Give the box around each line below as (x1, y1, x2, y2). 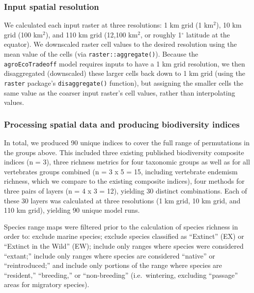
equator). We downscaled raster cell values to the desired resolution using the (4, 39, 237, 49)
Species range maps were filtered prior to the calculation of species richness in (4, 221, 238, 231)
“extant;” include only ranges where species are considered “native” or (4, 250, 215, 260)
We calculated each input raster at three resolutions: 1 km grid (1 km (4, 20, 214, 30)
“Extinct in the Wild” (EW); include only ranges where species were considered (4, 240, 244, 251)
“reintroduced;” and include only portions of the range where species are (4, 260, 222, 270)
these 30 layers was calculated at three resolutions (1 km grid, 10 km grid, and (4, 195, 241, 205)
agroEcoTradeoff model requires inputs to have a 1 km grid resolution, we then (4, 58, 245, 68)
